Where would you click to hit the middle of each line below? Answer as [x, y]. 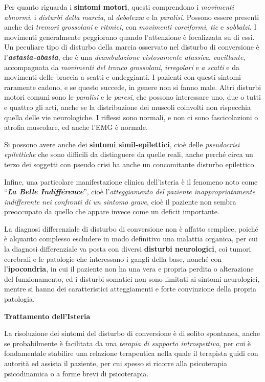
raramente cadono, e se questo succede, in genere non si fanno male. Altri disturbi [133, 87]
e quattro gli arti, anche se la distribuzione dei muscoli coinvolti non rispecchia [127, 107]
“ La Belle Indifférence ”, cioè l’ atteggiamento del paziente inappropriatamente [130, 192]
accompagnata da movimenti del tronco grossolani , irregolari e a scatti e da [122, 67]
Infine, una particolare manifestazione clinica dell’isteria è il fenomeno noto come [131, 181]
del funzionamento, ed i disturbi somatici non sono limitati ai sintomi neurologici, [132, 278]
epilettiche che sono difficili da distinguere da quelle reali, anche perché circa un [129, 154]
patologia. [19, 299]
